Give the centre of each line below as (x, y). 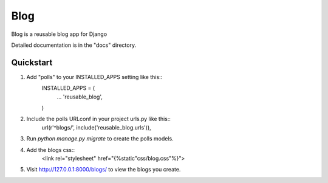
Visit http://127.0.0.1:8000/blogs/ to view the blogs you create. (104, 170)
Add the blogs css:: (51, 150)
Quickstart (32, 62)
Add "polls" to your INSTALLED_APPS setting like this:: (94, 77)
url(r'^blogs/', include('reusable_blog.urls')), (96, 127)
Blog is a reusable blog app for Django (59, 34)
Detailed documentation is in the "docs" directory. (74, 45)
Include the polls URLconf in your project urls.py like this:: (99, 119)
